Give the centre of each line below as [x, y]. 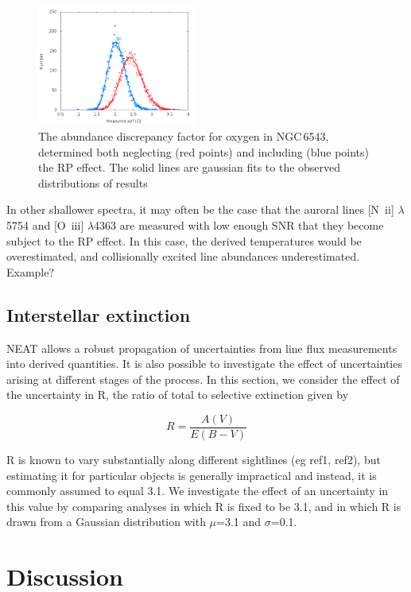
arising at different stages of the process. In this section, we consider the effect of [203, 379]
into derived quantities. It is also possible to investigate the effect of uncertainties [204, 364]
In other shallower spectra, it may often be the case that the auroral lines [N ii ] [200, 209]
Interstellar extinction [99, 314]
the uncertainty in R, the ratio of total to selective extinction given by [178, 395]
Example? [31, 271]
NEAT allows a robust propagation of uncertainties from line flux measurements [202, 348]
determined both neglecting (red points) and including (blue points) [204, 151]
